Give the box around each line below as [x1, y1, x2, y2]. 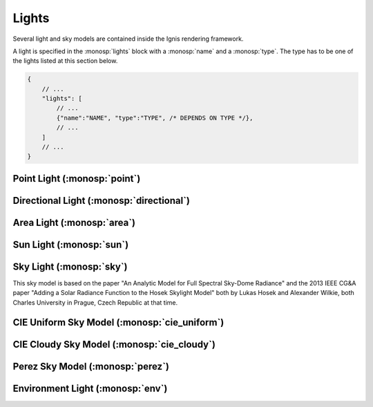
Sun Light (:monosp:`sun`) [12, 238, 129, 250]
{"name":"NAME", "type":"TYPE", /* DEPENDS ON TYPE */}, [56, 114, 254, 122]
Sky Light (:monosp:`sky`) [12, 261, 128, 272]
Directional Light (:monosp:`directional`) [12, 194, 190, 207]
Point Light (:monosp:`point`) [12, 173, 141, 184]
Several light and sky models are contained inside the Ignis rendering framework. [12, 35, 244, 43]
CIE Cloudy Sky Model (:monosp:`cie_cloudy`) [12, 339, 216, 350]
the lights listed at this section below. [12, 57, 118, 65]
